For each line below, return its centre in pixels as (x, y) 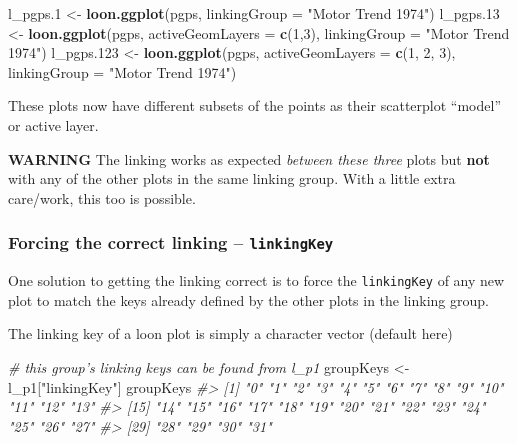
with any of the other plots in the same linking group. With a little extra (232, 178)
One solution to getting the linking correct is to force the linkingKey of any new (256, 280)
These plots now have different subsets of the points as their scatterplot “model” (255, 105)
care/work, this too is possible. (102, 197)
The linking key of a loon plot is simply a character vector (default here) (230, 333)
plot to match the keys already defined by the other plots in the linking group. (248, 299)
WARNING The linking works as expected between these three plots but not (249, 158)
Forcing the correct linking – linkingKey (171, 242)
